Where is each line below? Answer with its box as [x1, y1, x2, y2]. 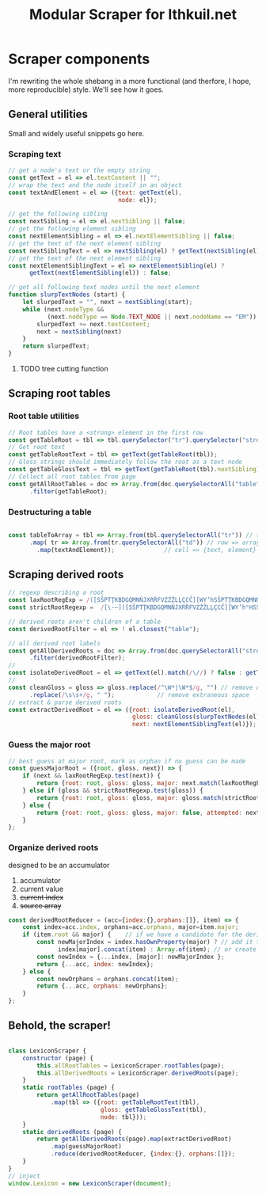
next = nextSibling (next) [36, 327, 123, 336]
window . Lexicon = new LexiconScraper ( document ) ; [8, 1179, 172, 1187]
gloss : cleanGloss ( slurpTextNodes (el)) [131, 713, 264, 721]
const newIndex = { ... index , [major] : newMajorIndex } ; [36, 953, 225, 961]
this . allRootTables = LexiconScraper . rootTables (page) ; [36, 1061, 225, 1070]
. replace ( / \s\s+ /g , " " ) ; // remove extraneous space [28, 691, 249, 698]
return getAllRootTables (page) [36, 1091, 140, 1099]
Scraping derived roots [8, 568, 124, 581]
